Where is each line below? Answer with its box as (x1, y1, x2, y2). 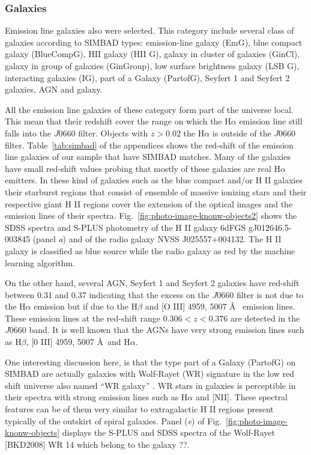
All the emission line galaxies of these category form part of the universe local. (5, 103, 294, 115)
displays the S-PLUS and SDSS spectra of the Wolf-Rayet (62, 426, 275, 439)
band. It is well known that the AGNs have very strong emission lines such (29, 323, 304, 336)
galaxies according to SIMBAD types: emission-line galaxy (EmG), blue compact (5, 35, 303, 48)
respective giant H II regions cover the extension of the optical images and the (5, 197, 293, 210)
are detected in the (231, 311, 300, 324)
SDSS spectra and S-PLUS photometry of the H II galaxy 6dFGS (5, 221, 246, 233)
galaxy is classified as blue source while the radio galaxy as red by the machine (5, 244, 295, 257)
